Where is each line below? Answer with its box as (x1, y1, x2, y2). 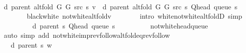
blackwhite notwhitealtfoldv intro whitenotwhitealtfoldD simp (26, 11, 243, 21)
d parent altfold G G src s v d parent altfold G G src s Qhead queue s (3, 1, 238, 11)
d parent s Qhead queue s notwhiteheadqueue (32, 20, 208, 30)
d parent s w (10, 39, 52, 50)
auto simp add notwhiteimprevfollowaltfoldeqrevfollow (3, 30, 170, 40)
